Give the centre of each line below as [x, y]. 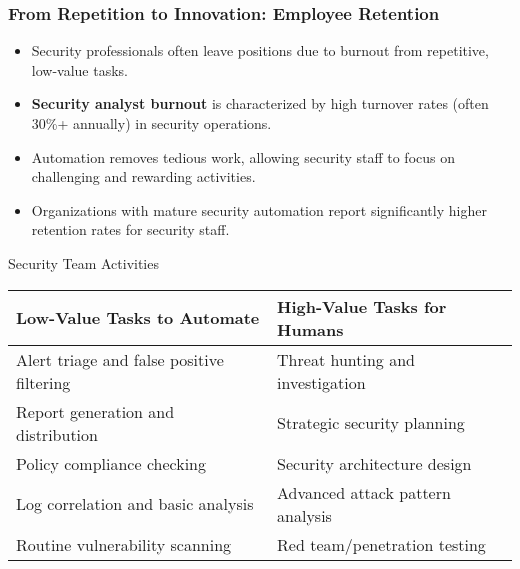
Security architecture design [374, 463]
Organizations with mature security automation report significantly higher [259, 209]
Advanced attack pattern [364, 492]
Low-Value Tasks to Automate [138, 318]
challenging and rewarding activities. [143, 176]
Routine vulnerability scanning [124, 544]
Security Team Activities [83, 262]
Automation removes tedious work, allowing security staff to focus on [243, 156]
